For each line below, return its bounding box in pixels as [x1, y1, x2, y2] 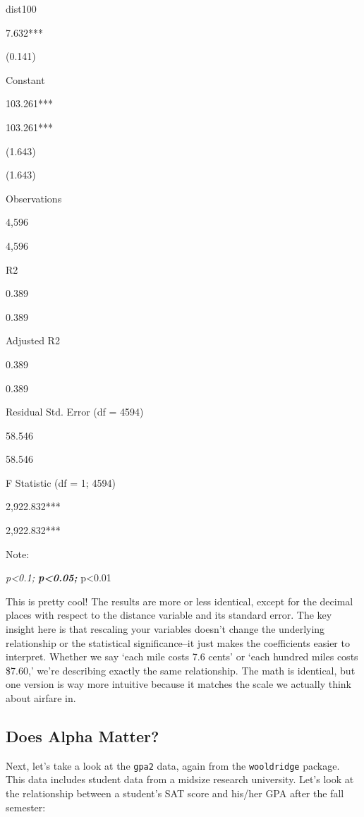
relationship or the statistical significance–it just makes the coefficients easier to [6, 635, 350, 650]
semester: [6, 799, 46, 814]
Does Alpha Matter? [6, 725, 159, 746]
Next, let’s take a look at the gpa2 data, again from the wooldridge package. [6, 758, 340, 773]
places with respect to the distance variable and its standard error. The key [6, 607, 332, 622]
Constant [6, 72, 45, 87]
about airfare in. [6, 691, 76, 705]
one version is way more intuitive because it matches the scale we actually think [6, 677, 351, 691]
